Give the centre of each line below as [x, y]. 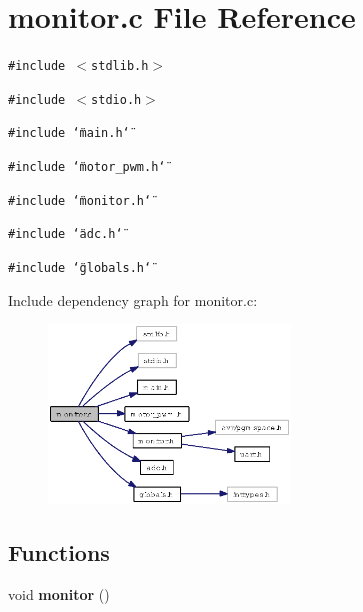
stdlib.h [120, 66]
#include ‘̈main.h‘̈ [69, 133]
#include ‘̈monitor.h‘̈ [80, 200]
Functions [59, 551]
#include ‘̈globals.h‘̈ [80, 268]
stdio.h [116, 99]
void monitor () [59, 593]
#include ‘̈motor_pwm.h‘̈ [87, 167]
